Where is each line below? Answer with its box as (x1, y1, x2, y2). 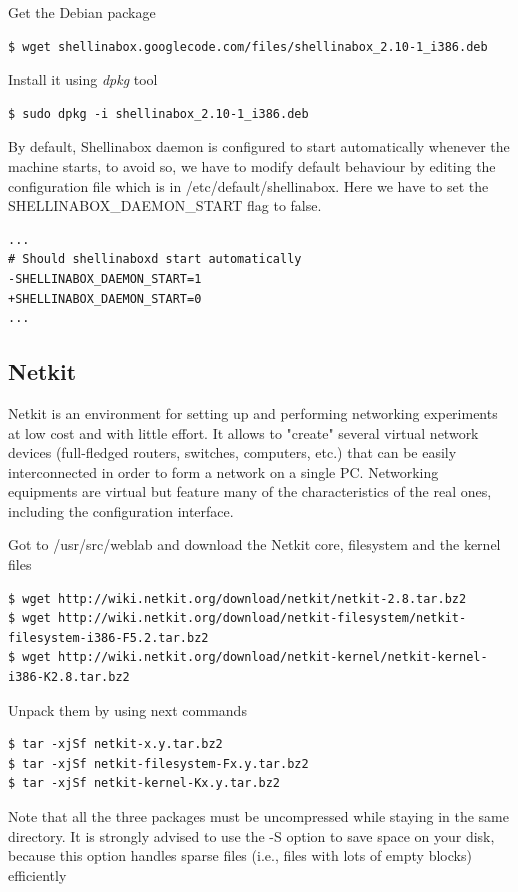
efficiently (8, 864, 67, 885)
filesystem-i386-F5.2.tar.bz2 (8, 630, 209, 645)
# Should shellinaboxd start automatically (8, 252, 302, 267)
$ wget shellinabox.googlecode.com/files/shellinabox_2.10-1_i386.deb (8, 39, 488, 54)
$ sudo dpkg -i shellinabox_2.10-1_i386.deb (8, 106, 309, 121)
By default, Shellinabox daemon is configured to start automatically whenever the (8, 136, 510, 157)
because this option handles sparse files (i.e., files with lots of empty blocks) (8, 845, 472, 866)
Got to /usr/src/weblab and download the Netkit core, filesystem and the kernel (8, 534, 501, 555)
